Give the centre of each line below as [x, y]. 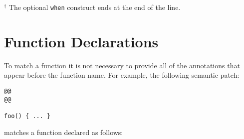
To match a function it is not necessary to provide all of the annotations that [122, 65]
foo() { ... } [27, 116]
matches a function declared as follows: [64, 132]
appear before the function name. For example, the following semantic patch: [122, 75]
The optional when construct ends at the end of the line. [95, 7]
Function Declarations [81, 41]
